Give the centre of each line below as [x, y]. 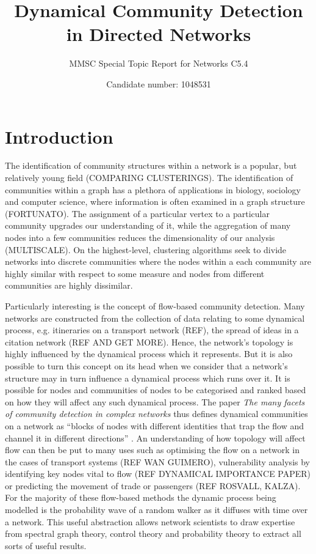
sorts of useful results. [46, 545]
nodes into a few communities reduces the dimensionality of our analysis [140, 237]
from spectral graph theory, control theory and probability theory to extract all [153, 534]
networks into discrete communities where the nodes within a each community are [158, 261]
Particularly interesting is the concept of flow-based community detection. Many [155, 305]
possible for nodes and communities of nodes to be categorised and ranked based [156, 390]
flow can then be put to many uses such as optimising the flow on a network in [152, 450]
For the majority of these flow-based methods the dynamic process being [141, 497]
